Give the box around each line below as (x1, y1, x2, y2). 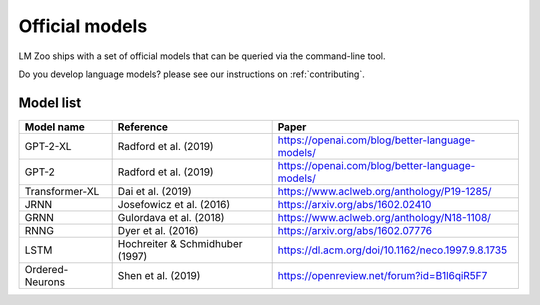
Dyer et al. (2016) (117, 223, 199, 237)
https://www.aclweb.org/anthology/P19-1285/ (277, 184, 492, 198)
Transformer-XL (24, 184, 100, 198)
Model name (24, 120, 85, 134)
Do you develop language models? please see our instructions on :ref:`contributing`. (18, 68, 365, 80)
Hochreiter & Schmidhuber (117, 236, 244, 250)
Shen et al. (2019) (117, 268, 201, 282)
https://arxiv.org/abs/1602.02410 (277, 197, 432, 211)
